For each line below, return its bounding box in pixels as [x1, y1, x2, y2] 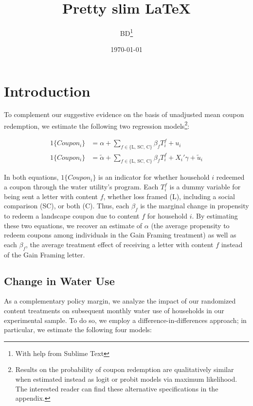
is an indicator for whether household [98, 172, 210, 182]
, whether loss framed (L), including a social [103, 191, 235, 201]
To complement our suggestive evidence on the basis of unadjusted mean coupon [4, 109, 244, 119]
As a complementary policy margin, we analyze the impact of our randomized [4, 296, 236, 306]
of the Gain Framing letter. [4, 249, 85, 259]
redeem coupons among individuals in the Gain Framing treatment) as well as [4, 230, 236, 240]
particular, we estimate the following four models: [4, 324, 152, 335]
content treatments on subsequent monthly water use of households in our [4, 305, 224, 315]
